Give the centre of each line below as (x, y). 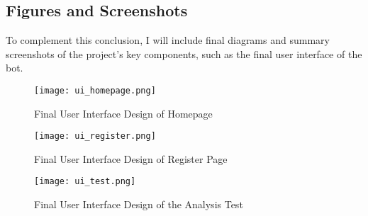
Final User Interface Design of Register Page (131, 158)
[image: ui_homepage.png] (95, 90)
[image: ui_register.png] (95, 136)
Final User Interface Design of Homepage (123, 113)
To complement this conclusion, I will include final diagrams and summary (168, 40)
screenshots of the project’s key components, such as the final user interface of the (184, 53)
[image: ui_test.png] (85, 182)
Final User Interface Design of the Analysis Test (139, 204)
